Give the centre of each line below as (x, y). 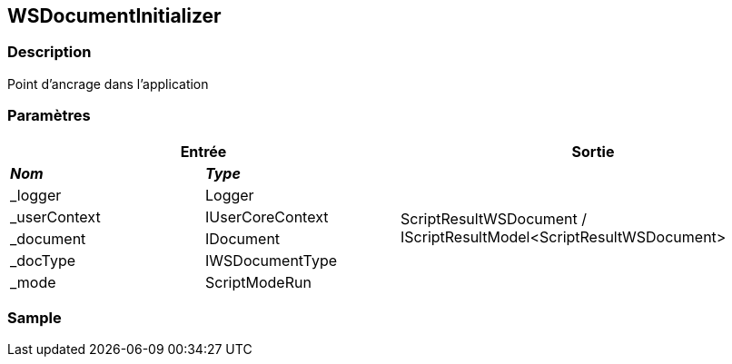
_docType (43, 260)
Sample (35, 317)
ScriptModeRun (258, 282)
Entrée (203, 151)
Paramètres (49, 116)
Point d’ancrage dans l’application (108, 84)
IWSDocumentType (272, 260)
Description (49, 52)
